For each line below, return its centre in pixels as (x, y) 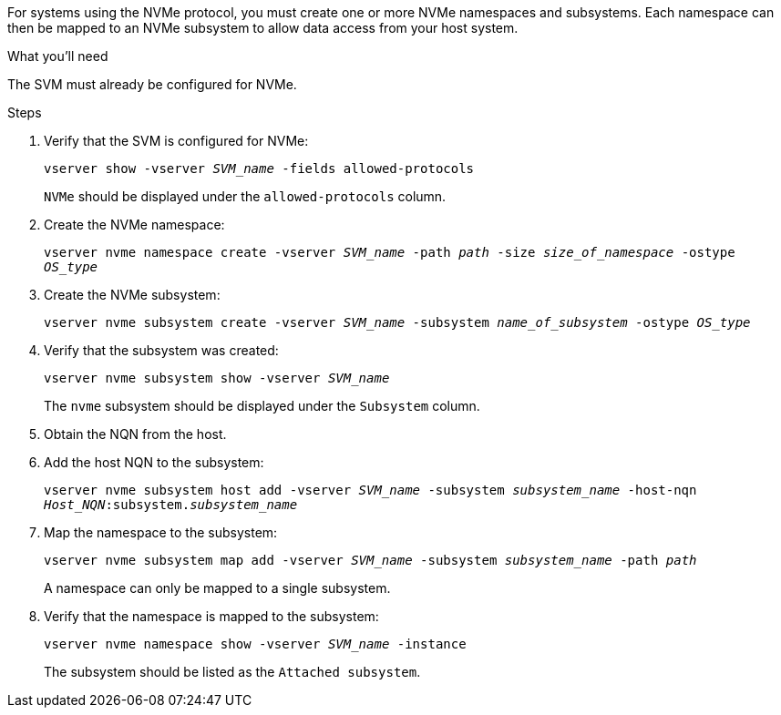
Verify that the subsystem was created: (161, 350)
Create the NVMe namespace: (134, 225)
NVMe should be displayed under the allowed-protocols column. (245, 196)
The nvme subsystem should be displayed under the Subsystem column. (262, 406)
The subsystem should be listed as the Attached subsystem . (232, 672)
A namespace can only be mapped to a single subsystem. (217, 588)
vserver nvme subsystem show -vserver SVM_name (217, 378)
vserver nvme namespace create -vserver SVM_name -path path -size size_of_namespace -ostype (390, 252)
